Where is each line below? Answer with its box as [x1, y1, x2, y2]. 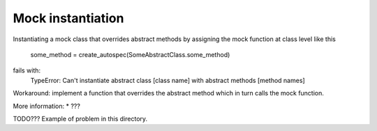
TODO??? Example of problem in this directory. [13, 114, 148, 123]
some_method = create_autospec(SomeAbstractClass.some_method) [30, 50, 230, 59]
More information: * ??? [13, 102, 80, 110]
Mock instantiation [13, 10, 124, 26]
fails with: [13, 66, 41, 75]
